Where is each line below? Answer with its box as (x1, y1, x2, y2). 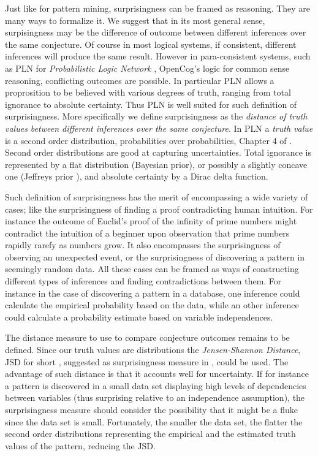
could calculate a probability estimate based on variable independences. (5, 310, 273, 323)
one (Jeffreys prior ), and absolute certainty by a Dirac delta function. (5, 170, 268, 183)
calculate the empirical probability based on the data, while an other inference (5, 298, 299, 311)
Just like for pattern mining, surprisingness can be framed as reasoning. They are (5, 2, 311, 14)
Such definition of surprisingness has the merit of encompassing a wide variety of (5, 190, 308, 203)
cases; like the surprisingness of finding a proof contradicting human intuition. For (5, 202, 313, 215)
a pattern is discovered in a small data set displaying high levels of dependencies (5, 379, 306, 392)
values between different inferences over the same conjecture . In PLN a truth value (5, 121, 313, 134)
